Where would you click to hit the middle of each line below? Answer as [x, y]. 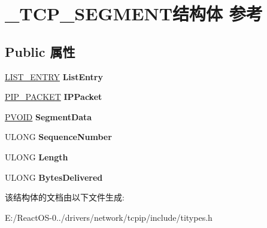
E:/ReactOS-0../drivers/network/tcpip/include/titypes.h [109, 217]
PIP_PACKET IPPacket [54, 97]
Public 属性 [40, 51]
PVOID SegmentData [48, 116]
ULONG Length [37, 156]
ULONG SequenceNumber [58, 137]
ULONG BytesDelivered [54, 177]
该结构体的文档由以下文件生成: [65, 197]
